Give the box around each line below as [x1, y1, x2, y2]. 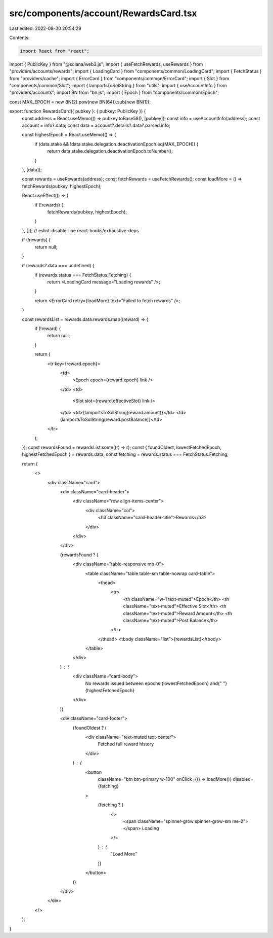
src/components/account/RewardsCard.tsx [9, 8, 197, 19]
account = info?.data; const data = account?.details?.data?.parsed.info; [22, 122, 170, 129]
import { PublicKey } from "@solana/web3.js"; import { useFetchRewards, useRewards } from [9, 61, 203, 67]
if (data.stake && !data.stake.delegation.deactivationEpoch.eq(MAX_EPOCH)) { [34, 141, 199, 147]
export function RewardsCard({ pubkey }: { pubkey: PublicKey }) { [9, 108, 146, 114]
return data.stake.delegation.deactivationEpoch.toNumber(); [47, 148, 173, 154]
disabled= [233, 776, 254, 782]
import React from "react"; [20, 48, 89, 54]
